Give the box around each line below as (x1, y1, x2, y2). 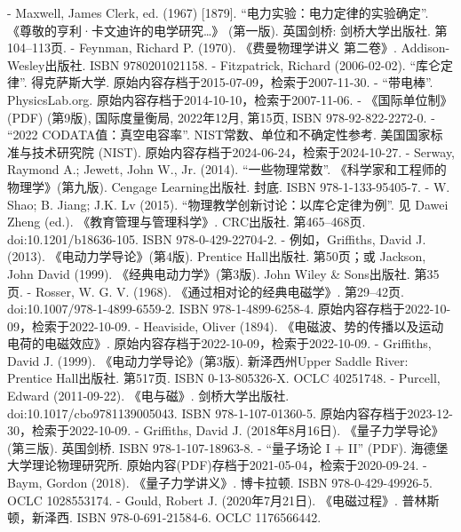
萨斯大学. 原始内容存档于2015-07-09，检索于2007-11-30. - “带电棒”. (56, 73, 433, 91)
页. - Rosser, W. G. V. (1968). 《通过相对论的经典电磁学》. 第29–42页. (7, 282, 404, 300)
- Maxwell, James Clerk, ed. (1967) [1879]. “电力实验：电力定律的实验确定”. (7, 4, 429, 21)
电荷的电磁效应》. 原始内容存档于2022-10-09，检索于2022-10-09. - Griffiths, (7, 334, 432, 353)
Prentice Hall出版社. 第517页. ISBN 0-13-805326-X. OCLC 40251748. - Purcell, (7, 369, 441, 387)
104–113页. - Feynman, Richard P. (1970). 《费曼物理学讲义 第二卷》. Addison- (7, 38, 450, 57)
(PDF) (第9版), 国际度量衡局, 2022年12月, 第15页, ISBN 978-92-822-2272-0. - (7, 107, 435, 126)
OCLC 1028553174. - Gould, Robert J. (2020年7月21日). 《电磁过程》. (7, 490, 398, 509)
